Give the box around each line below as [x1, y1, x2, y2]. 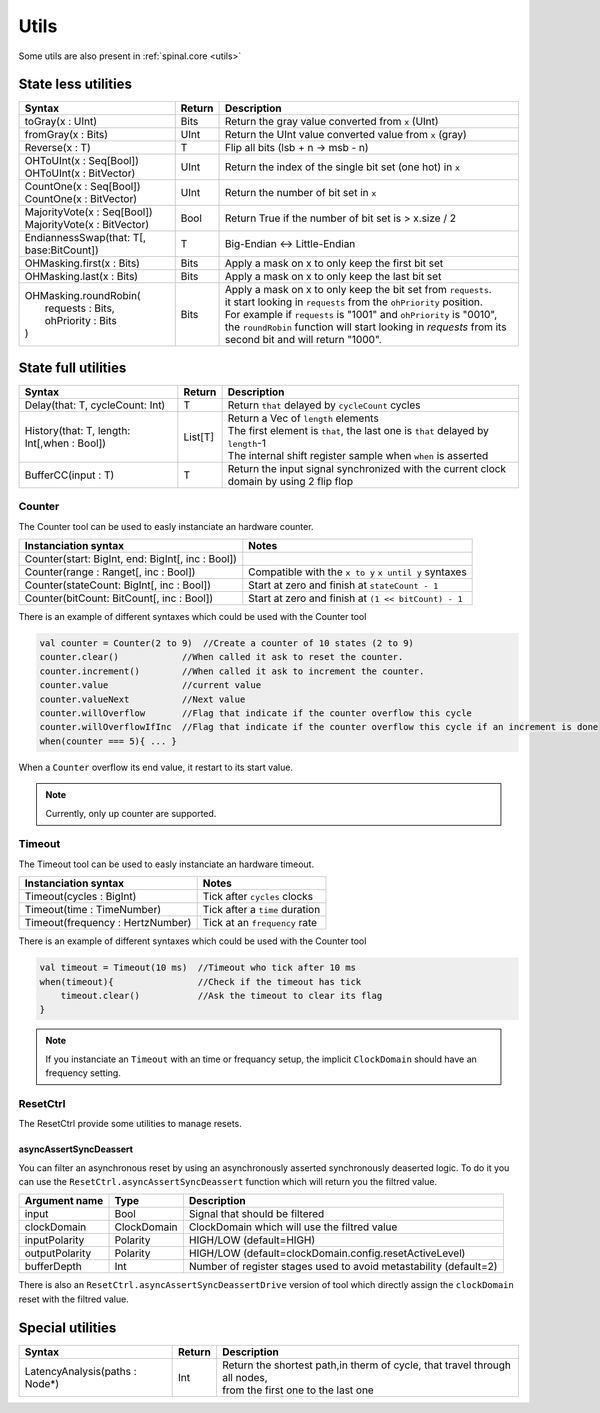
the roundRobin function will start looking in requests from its [225, 320, 507, 334]
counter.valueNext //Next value [39, 693, 246, 705]
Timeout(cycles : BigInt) [24, 890, 137, 904]
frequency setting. [45, 1067, 122, 1079]
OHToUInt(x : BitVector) [24, 166, 136, 180]
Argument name [24, 1194, 104, 1208]
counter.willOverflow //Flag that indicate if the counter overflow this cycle [39, 708, 472, 719]
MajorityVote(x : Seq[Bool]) [24, 205, 154, 219]
